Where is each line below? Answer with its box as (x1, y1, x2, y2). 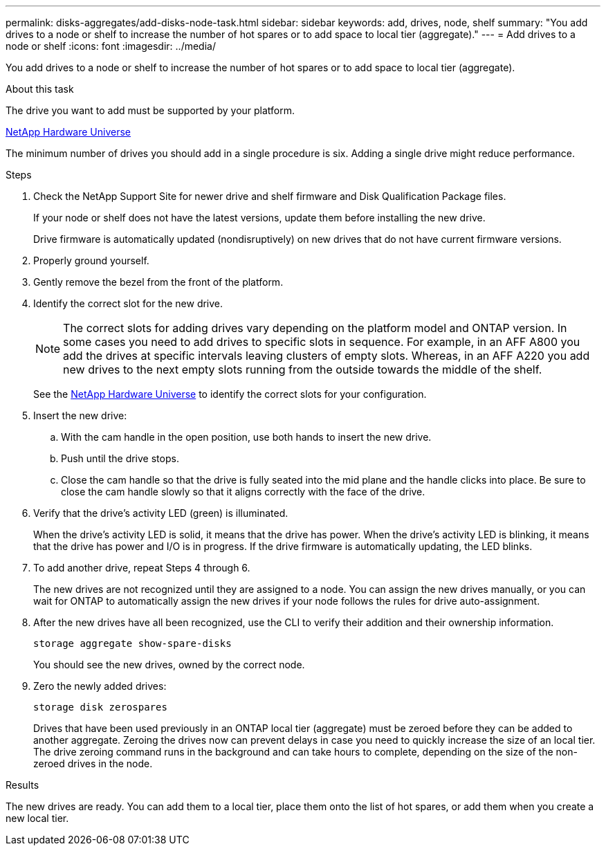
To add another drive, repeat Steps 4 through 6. (33, 562, 250, 574)
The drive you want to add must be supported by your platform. (6, 104, 295, 116)
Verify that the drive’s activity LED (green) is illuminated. (33, 507, 288, 519)
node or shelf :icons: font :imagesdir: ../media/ (6, 40, 216, 52)
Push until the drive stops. (61, 452, 179, 464)
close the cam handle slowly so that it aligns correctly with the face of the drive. (61, 486, 425, 497)
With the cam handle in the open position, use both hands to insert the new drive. (61, 431, 432, 443)
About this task (6, 83, 74, 95)
